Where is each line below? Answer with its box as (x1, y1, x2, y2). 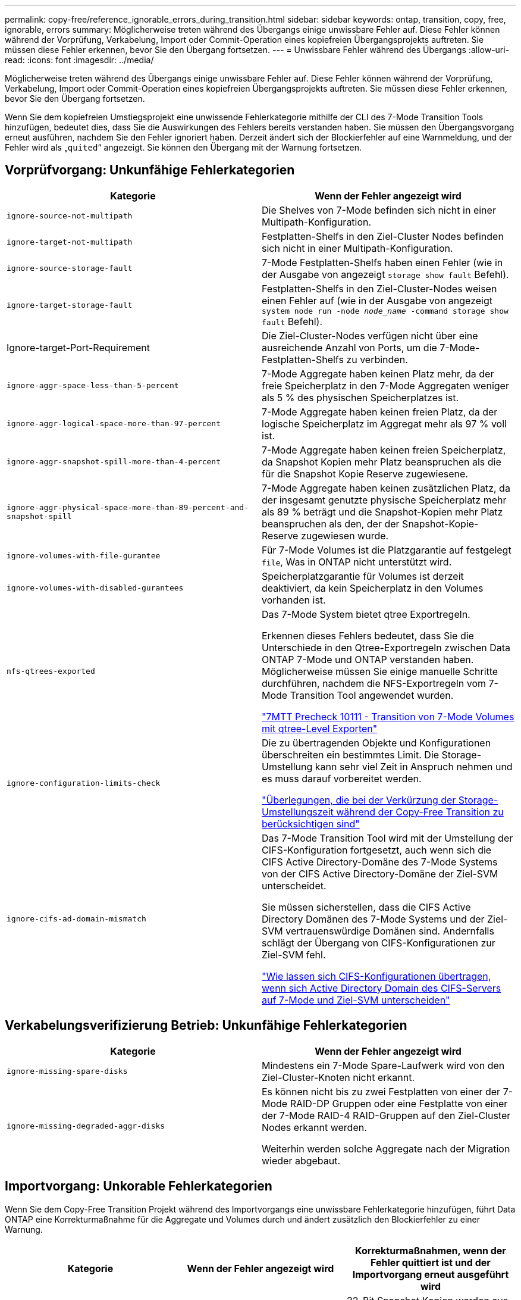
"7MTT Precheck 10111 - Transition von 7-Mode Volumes (262, 710, 514, 723)
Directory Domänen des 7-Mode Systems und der (262, 912, 485, 925)
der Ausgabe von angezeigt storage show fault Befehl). (262, 268, 509, 280)
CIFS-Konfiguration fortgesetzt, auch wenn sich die (262, 843, 492, 856)
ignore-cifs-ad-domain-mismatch (7, 914, 146, 924)
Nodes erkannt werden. (262, 1121, 367, 1133)
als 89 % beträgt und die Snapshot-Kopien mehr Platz (262, 505, 503, 518)
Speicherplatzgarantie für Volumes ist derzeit (262, 570, 464, 582)
